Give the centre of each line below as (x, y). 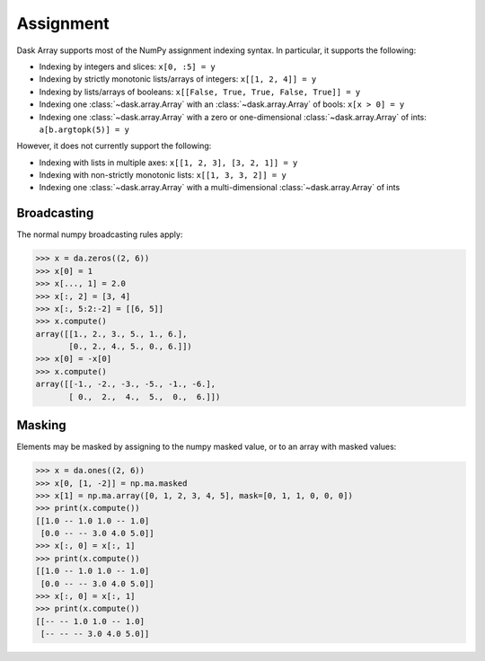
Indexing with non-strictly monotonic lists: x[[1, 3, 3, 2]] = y (163, 175)
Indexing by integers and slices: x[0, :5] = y (127, 66)
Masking (41, 425)
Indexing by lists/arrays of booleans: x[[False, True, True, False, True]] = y (200, 92)
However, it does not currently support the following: (114, 146)
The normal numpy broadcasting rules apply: (100, 234)
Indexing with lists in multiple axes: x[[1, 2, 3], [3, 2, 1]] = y (168, 163)
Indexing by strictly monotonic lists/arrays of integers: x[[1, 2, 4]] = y (178, 79)
